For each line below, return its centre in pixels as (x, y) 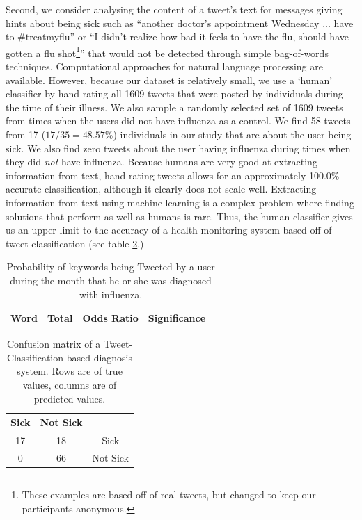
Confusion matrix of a (54, 344)
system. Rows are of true (70, 371)
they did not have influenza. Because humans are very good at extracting (162, 162)
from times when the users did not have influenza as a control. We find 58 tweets (178, 121)
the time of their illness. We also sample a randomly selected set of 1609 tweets (174, 107)
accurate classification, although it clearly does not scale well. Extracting (161, 189)
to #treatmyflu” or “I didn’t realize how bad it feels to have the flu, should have (177, 36)
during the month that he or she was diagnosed (111, 280)
